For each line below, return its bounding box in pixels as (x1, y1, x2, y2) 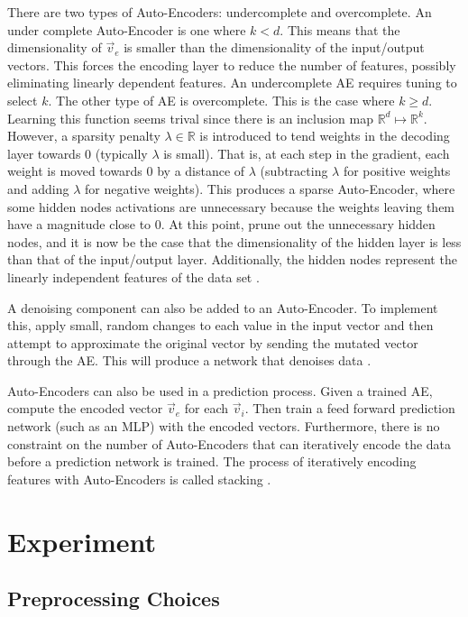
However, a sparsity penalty (7, 126, 161, 145)
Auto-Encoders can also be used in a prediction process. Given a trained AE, (7, 381, 433, 400)
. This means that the (280, 20, 400, 39)
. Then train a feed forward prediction (244, 399, 455, 418)
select (7, 90, 38, 109)
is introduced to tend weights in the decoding (199, 126, 450, 145)
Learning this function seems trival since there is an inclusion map (7, 108, 373, 127)
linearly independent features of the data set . (7, 267, 260, 286)
